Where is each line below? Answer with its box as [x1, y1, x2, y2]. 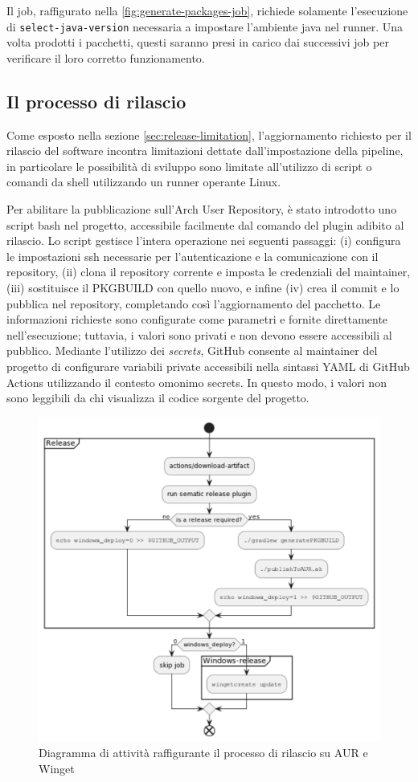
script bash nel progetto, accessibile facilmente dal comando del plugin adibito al [6, 216, 404, 233]
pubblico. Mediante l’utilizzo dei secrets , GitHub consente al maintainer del [6, 342, 378, 359]
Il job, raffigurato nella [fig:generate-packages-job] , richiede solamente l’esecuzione [6, 2, 408, 18]
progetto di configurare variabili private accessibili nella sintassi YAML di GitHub [6, 357, 410, 374]
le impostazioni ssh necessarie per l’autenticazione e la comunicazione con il [6, 247, 379, 264]
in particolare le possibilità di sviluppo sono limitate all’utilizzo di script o [6, 157, 372, 174]
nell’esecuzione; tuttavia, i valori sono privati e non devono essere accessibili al [6, 326, 392, 343]
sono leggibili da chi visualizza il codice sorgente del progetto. [6, 389, 309, 406]
